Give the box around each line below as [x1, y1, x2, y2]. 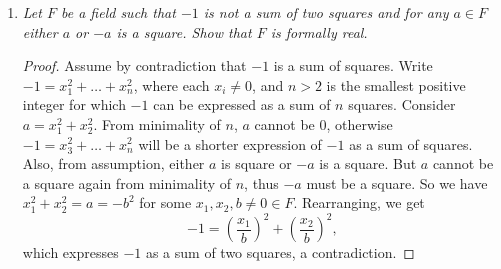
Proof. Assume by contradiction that [22, 55, 247, 76]
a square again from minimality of [22, 172, 232, 193]
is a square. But [319, 153, 417, 174]
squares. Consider [348, 94, 456, 115]
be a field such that [60, 2, 176, 22]
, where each [133, 74, 210, 95]
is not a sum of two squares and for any [203, 2, 449, 22]
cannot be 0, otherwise [254, 113, 393, 134]
